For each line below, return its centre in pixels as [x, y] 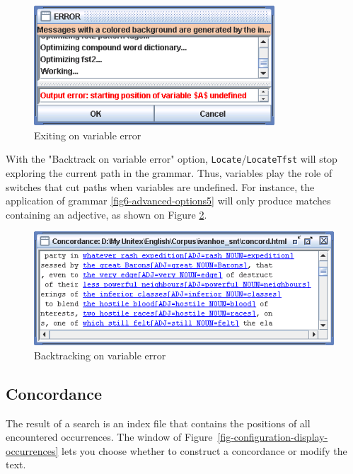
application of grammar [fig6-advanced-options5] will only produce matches [168, 201]
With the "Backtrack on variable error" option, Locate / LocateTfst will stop [172, 159]
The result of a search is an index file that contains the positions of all [158, 423]
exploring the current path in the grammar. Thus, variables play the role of [169, 172]
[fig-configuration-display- [273, 437]
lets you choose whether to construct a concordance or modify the [204, 450]
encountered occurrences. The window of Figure [109, 437]
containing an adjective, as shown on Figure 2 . [106, 214]
